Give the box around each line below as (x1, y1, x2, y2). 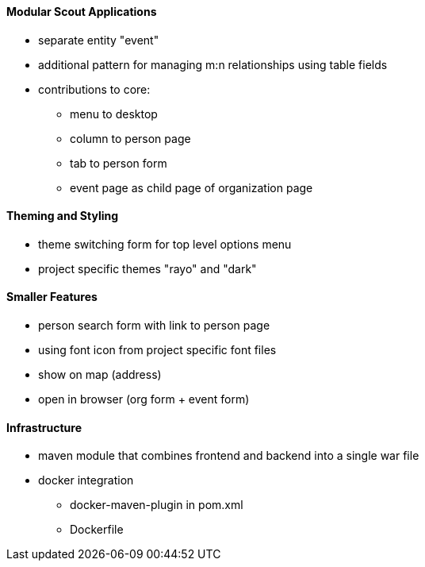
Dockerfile (70, 523, 124, 537)
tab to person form (70, 156, 167, 170)
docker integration (38, 473, 134, 488)
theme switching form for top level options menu (38, 237, 292, 251)
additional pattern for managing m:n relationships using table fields (38, 57, 388, 71)
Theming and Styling (6, 209, 119, 223)
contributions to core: (38, 82, 151, 96)
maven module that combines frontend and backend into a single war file (38, 449, 419, 463)
